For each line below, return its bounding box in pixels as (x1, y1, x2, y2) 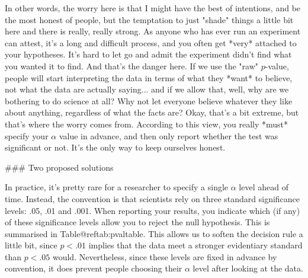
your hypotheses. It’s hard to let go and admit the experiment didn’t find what (5, 48, 292, 60)
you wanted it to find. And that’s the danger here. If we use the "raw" (5, 59, 259, 72)
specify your (5, 129, 49, 142)
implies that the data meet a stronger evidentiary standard (88, 239, 303, 251)
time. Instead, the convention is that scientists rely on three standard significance (5, 192, 300, 204)
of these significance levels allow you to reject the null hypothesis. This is (5, 216, 270, 228)
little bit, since (5, 239, 57, 251)
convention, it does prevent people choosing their (5, 262, 182, 274)
